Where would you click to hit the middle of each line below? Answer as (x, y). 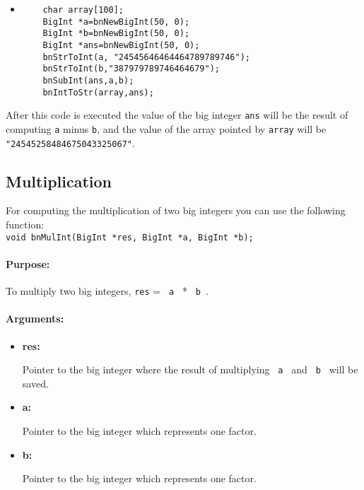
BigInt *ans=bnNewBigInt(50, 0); (121, 45)
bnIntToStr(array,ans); (98, 92)
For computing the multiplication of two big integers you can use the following (176, 210)
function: (25, 224)
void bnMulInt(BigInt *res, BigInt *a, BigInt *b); (130, 237)
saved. (35, 383)
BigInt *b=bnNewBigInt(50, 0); (116, 34)
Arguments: (35, 319)
